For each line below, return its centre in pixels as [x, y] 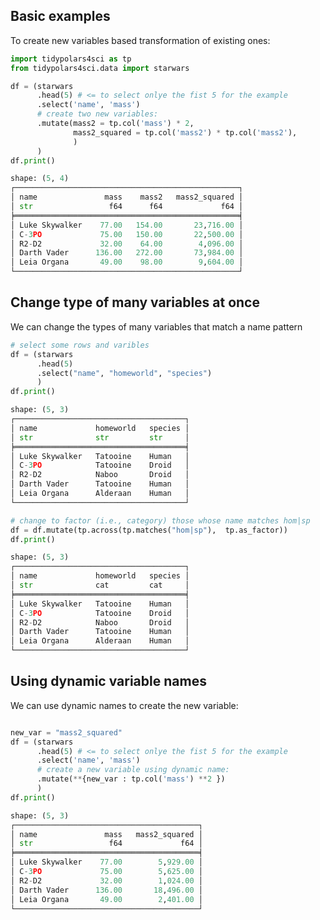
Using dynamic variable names [108, 681]
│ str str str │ [100, 437]
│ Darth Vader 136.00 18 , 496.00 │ [106, 890]
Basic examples [60, 16]
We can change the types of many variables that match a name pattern [156, 326]
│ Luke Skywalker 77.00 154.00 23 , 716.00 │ [127, 225]
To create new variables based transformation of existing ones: [140, 40]
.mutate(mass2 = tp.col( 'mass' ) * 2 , [115, 124]
